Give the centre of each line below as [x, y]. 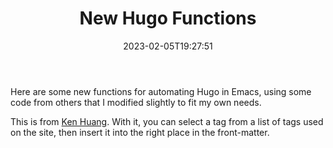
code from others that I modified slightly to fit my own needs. [136, 102]
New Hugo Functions [168, 18]
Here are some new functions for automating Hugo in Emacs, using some [161, 91]
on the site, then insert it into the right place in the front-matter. [140, 132]
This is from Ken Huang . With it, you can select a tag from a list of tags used [167, 121]
